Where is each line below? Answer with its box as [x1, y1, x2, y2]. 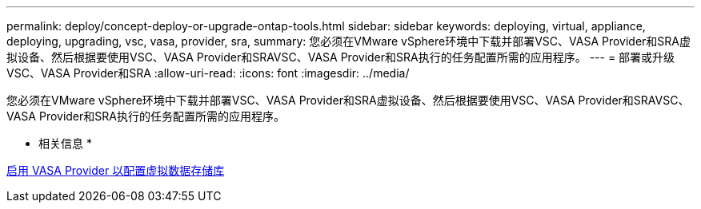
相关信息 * [38, 136, 92, 150]
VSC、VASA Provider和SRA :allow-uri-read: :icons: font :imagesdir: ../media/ [6, 66, 410, 80]
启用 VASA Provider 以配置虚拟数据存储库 [6, 164, 225, 177]
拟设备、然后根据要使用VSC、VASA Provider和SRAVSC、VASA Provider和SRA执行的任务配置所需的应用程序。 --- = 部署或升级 [6, 50, 675, 64]
